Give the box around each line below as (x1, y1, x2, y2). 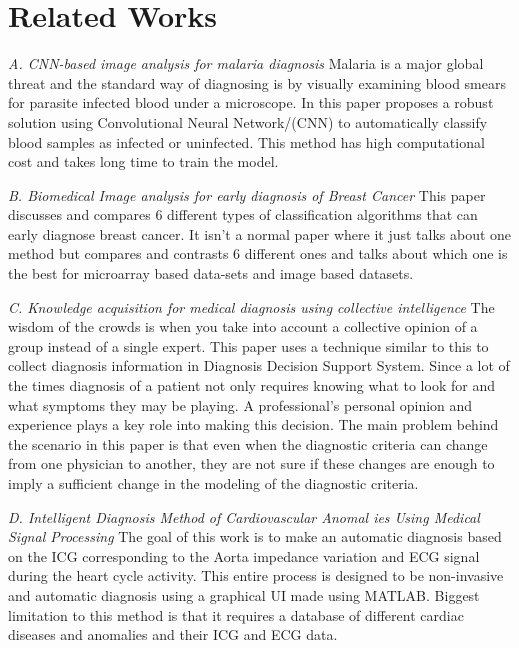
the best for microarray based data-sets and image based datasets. (8, 263, 414, 284)
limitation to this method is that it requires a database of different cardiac (8, 604, 464, 625)
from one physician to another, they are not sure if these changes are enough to (8, 453, 495, 474)
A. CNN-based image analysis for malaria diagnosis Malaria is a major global (8, 53, 484, 74)
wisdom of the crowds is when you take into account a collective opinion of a (8, 316, 478, 337)
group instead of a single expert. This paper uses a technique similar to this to (8, 335, 489, 356)
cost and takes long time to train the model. (8, 151, 279, 172)
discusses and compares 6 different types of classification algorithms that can (8, 204, 478, 225)
